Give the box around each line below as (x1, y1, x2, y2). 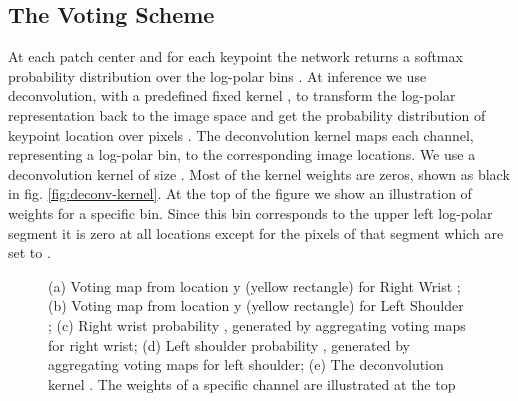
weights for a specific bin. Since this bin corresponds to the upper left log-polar (8, 202, 493, 223)
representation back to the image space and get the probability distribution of (8, 104, 486, 125)
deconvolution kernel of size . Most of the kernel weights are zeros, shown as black (8, 163, 510, 184)
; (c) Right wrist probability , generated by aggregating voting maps (48, 314, 466, 335)
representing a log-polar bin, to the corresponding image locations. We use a (8, 144, 476, 165)
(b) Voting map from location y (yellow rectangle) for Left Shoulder (48, 295, 464, 316)
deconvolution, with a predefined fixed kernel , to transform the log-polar (8, 85, 456, 106)
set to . (8, 242, 51, 263)
